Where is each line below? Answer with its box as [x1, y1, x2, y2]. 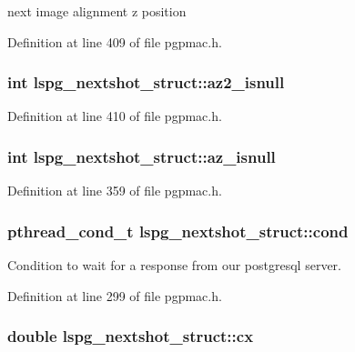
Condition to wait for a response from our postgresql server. [7, 256, 341, 275]
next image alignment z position [7, 2, 187, 20]
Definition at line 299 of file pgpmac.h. [7, 286, 222, 305]
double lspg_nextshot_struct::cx [7, 325, 254, 347]
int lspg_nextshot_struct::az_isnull [7, 145, 276, 167]
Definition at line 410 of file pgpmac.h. [7, 106, 222, 126]
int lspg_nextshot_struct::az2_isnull [7, 71, 285, 94]
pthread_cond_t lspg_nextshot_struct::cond [7, 219, 349, 242]
